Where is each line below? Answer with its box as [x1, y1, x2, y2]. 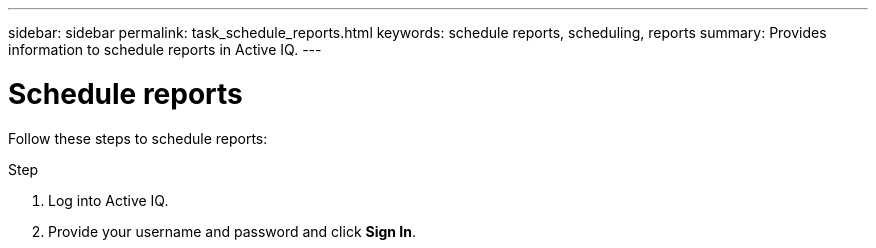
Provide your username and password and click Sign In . [48, 222, 417, 240]
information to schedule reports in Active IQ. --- [8, 41, 322, 58]
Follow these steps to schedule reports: [8, 129, 268, 147]
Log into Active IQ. [48, 191, 169, 209]
